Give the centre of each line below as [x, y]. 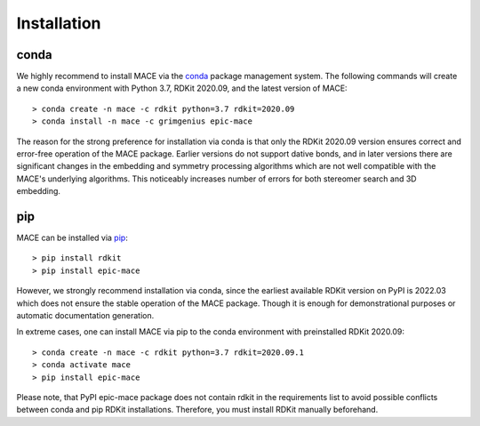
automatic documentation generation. [85, 316]
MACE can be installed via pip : [72, 238]
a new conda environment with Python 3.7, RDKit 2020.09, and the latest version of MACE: [182, 88]
